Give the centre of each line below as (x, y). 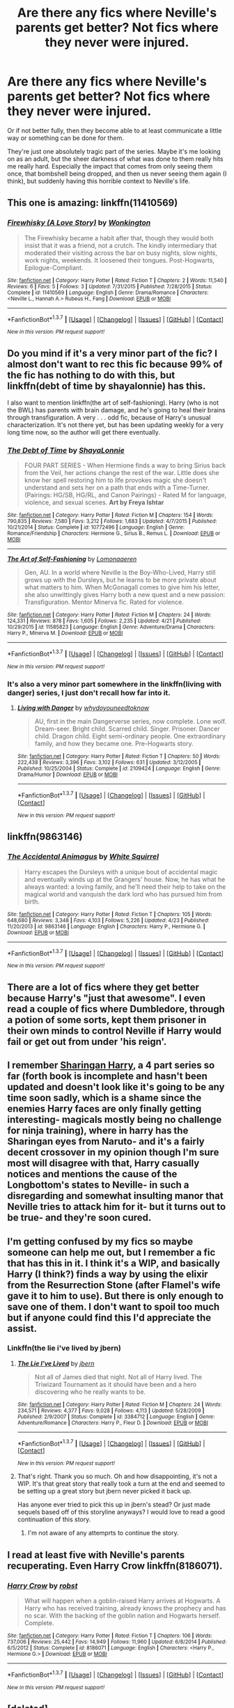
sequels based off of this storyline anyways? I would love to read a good (121, 1512)
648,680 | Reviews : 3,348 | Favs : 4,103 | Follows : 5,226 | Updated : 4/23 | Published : (108, 920)
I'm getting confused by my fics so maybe (100, 1241)
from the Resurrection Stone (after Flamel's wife (114, 1285)
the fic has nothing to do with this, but (91, 375)
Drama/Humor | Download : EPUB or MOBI (68, 775)
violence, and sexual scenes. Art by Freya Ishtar (94, 502)
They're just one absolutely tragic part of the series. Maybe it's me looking (114, 151)
